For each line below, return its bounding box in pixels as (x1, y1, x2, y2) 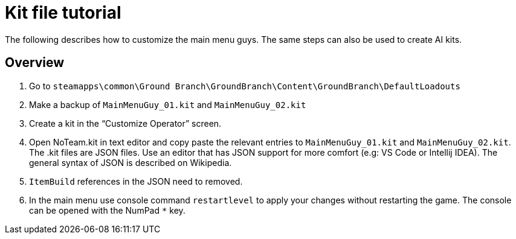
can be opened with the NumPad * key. (29, 205, 185, 215)
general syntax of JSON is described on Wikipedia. (29, 157, 232, 168)
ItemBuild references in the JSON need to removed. (29, 176, 243, 186)
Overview (5, 55, 65, 71)
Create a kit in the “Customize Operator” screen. (29, 118, 222, 129)
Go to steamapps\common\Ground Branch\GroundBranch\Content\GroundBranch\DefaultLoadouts (29, 80, 460, 91)
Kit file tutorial (5, 2, 121, 23)
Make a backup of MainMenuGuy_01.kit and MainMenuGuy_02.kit (29, 99, 306, 110)
